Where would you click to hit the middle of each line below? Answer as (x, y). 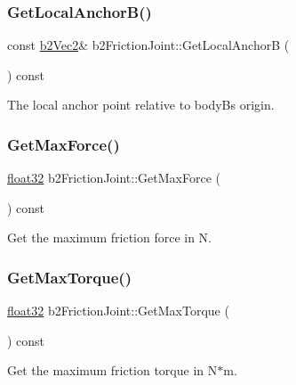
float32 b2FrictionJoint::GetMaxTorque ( (118, 311)
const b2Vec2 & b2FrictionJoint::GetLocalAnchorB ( (148, 45)
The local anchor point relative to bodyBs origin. (141, 105)
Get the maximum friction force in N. (110, 238)
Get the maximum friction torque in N (112, 370)
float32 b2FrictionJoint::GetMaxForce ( (114, 178)
